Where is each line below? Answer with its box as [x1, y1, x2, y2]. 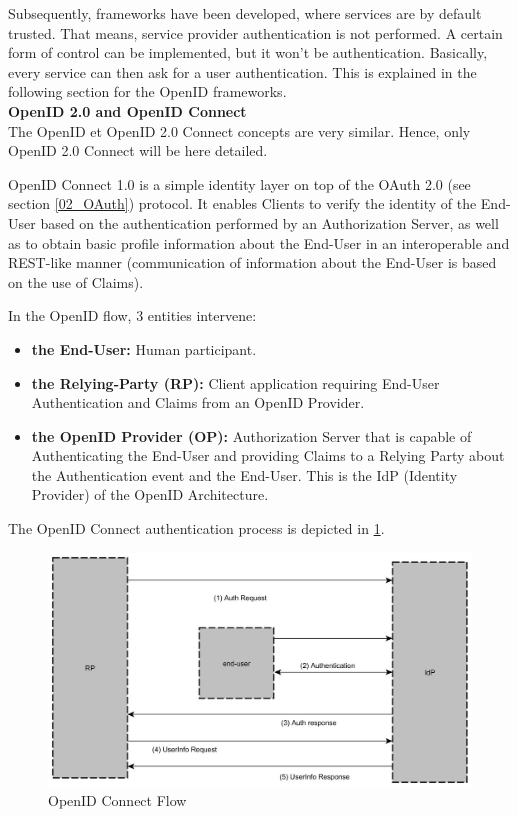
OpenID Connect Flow [48, 790, 187, 811]
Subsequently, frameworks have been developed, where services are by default [8, 3, 482, 23]
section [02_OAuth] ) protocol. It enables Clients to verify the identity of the [8, 193, 477, 214]
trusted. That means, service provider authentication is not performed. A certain [8, 22, 503, 43]
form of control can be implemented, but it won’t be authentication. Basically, [8, 42, 488, 63]
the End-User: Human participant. [31, 338, 257, 359]
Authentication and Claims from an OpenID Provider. [31, 392, 365, 413]
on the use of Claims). [8, 271, 144, 292]
